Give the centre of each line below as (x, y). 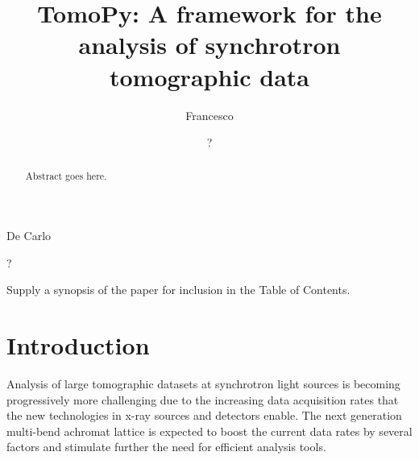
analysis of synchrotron (209, 45)
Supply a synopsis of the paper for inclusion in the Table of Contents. (178, 290)
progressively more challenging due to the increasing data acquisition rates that (203, 399)
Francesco (209, 115)
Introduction (78, 345)
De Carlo (29, 236)
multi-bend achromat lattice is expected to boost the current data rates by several (209, 431)
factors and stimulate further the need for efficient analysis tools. (166, 447)
